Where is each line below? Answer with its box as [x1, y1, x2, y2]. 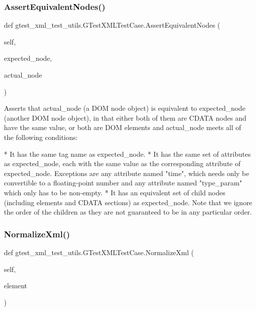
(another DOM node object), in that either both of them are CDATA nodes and [4, 112, 247, 123]
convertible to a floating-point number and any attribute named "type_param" [4, 178, 242, 188]
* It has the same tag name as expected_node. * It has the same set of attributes [4, 148, 251, 159]
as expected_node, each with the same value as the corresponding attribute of [4, 158, 241, 169]
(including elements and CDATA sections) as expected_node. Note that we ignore [4, 197, 253, 207]
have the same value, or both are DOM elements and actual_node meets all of [4, 122, 241, 133]
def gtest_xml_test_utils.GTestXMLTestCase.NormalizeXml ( [4, 247, 194, 257]
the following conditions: [4, 132, 78, 142]
